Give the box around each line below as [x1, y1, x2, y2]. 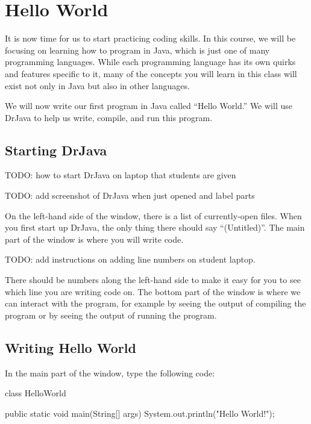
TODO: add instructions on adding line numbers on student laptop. [5, 253, 256, 266]
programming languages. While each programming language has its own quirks [5, 55, 296, 68]
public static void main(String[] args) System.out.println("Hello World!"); [5, 407, 275, 419]
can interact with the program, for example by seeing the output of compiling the [5, 297, 306, 310]
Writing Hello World [5, 338, 136, 357]
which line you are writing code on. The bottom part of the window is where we [5, 285, 301, 298]
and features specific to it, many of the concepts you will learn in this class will [5, 67, 297, 79]
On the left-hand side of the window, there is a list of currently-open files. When [5, 209, 302, 222]
